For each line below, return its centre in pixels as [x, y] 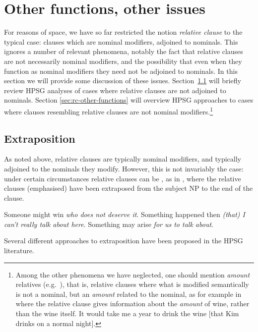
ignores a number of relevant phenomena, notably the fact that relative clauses [124, 51]
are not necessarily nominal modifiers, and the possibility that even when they [123, 61]
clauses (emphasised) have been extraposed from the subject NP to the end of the [129, 188]
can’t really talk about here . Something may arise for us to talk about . [109, 224]
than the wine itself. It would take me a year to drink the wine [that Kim [127, 313]
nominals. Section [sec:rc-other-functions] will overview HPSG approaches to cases [129, 100]
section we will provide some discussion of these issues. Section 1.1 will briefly [123, 81]
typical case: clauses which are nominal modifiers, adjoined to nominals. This [121, 41]
